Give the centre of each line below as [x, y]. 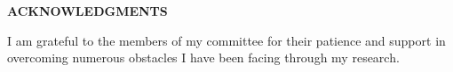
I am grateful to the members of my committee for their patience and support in [226, 40]
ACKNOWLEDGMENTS [87, 11]
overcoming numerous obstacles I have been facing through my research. [203, 58]
